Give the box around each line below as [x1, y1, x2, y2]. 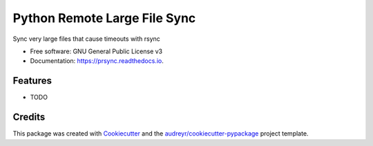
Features [12, 75, 52, 86]
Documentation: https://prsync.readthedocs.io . [30, 57, 164, 65]
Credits [12, 111, 46, 123]
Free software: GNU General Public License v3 [30, 47, 163, 55]
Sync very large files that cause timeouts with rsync [12, 35, 160, 43]
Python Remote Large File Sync [12, 10, 196, 26]
